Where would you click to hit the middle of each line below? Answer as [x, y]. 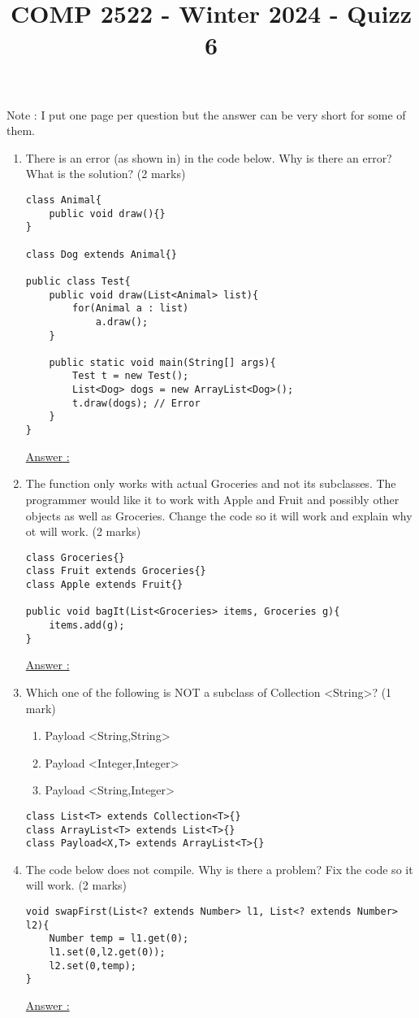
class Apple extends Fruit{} [104, 585]
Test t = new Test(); [131, 376]
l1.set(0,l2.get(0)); [107, 952]
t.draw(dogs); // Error [136, 403]
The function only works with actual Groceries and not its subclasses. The [211, 483]
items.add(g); [87, 625]
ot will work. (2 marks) [83, 531]
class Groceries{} [75, 557]
